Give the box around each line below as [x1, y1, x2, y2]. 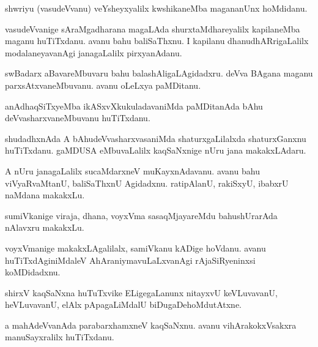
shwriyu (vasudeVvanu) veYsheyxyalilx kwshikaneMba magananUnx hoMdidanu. [5, 2, 308, 14]
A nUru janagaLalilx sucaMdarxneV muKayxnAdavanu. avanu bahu [5, 164, 260, 177]
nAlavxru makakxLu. [5, 221, 84, 234]
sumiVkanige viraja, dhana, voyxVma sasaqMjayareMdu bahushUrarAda [5, 209, 278, 222]
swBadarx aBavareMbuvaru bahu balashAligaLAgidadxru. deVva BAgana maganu [5, 67, 313, 80]
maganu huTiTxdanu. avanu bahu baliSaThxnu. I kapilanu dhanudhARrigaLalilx [5, 34, 309, 47]
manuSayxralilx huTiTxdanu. [5, 330, 114, 343]
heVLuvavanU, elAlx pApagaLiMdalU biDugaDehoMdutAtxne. [5, 298, 242, 311]
